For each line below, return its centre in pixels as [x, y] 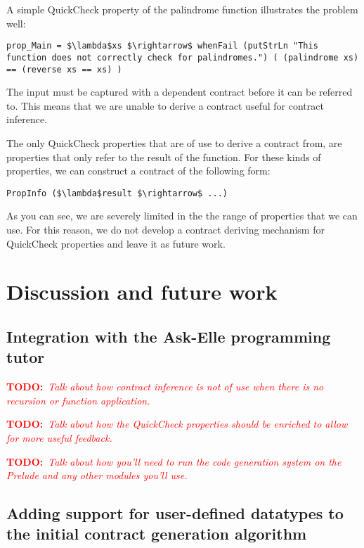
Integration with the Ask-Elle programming [169, 336]
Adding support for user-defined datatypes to [175, 513]
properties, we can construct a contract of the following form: [138, 171]
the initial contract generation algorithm [157, 534]
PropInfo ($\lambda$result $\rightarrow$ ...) [117, 193]
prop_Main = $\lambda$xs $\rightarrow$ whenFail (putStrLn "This [162, 46]
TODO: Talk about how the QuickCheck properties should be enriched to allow [177, 424]
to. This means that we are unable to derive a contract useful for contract [165, 105]
